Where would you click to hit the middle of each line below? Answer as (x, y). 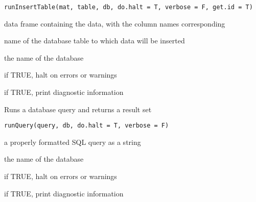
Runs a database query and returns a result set (78, 109)
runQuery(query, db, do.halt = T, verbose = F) (87, 126)
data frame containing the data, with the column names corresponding (115, 23)
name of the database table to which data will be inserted (95, 41)
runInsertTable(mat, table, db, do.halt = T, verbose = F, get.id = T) (129, 7)
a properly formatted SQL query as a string (73, 142)
